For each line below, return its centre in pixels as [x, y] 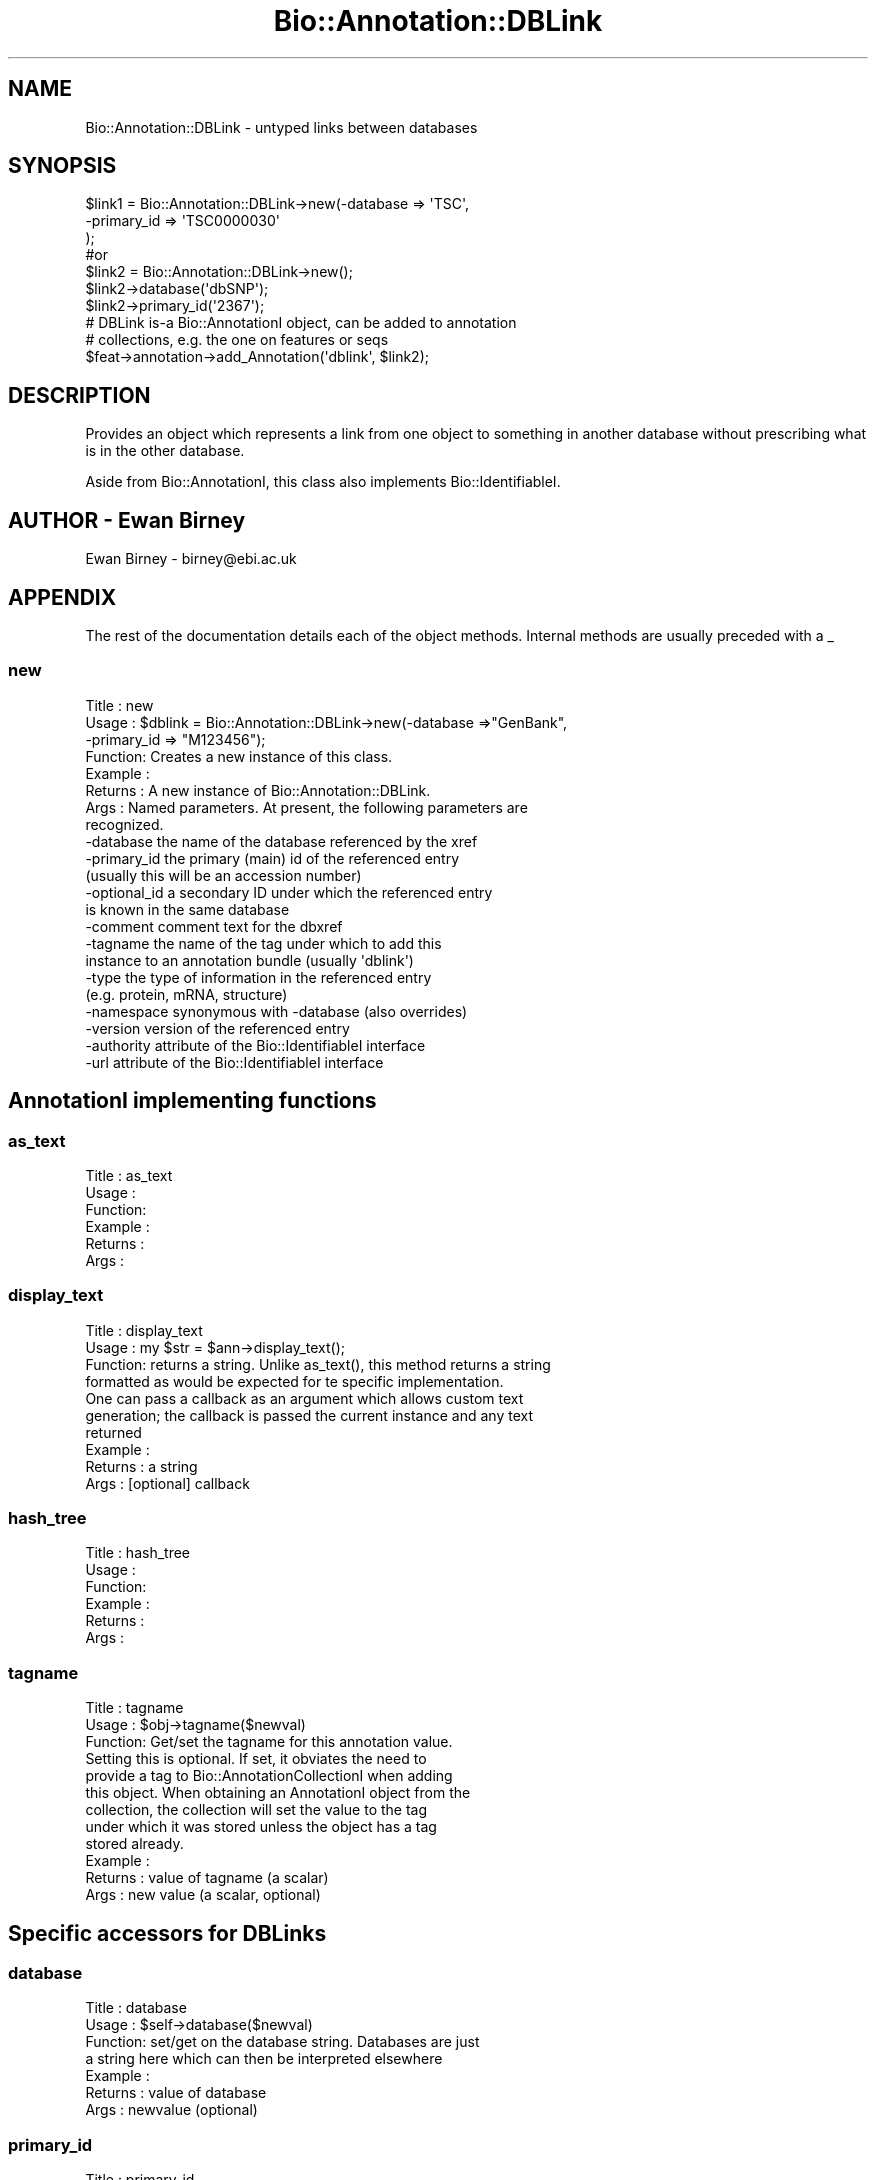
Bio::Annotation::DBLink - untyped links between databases [281, 127]
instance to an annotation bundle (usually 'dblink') [249, 960]
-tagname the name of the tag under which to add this [263, 943]
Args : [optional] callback [167, 1483]
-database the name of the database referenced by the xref [281, 841]
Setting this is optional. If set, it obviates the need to [256, 1759]
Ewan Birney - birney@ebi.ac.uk [191, 559]
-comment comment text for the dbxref [214, 926]
